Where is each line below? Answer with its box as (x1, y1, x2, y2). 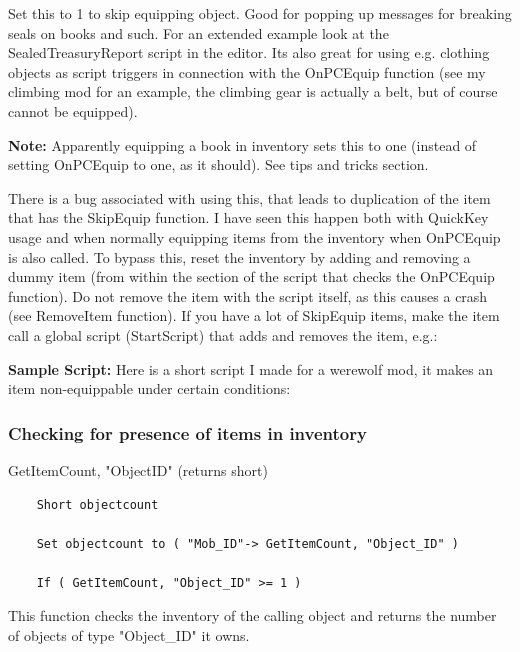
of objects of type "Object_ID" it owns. (8, 625, 250, 646)
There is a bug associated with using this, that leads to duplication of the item (8, 187, 491, 208)
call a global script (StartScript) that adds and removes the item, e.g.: (8, 324, 438, 345)
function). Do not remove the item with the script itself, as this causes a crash (8, 285, 488, 306)
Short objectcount (36, 497, 159, 512)
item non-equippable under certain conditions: (8, 378, 291, 399)
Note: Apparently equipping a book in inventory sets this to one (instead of (8, 134, 477, 155)
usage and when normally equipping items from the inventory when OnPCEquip (8, 226, 501, 247)
